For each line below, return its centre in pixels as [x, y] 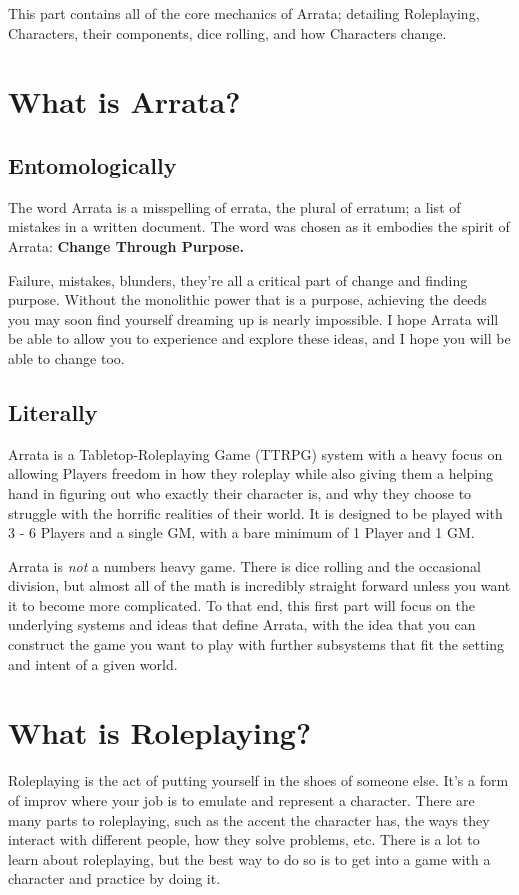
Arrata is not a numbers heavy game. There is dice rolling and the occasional [244, 565]
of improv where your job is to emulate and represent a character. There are [241, 799]
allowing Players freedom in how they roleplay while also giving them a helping [251, 473]
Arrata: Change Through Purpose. [126, 245]
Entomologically [92, 164]
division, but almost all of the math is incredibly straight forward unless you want [259, 585]
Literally [53, 411]
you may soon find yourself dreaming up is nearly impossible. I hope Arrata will [253, 318]
